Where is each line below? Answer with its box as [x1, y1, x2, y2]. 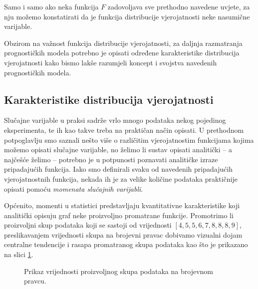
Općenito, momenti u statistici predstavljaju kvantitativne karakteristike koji [4, 200, 240, 211]
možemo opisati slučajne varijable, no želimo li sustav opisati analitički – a [4, 144, 232, 155]
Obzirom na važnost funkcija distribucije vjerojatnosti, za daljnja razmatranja [4, 37, 243, 48]
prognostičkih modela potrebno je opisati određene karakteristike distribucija [4, 47, 240, 58]
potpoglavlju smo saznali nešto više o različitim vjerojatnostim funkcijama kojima [4, 134, 254, 145]
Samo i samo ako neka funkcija [4, 1, 99, 11]
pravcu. [24, 276, 46, 286]
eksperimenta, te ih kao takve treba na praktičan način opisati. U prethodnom [4, 124, 244, 135]
